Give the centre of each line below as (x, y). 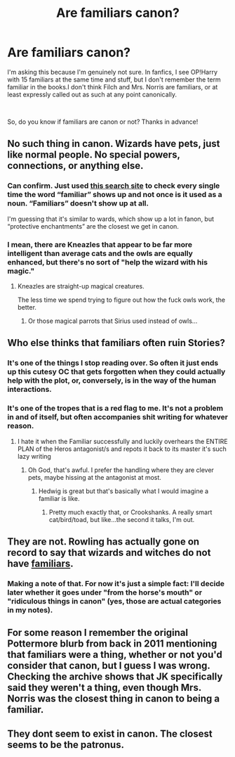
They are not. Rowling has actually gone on (103, 541)
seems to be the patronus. (66, 745)
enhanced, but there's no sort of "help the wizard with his (108, 262)
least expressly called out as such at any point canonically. (92, 94)
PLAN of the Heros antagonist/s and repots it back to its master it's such (122, 449)
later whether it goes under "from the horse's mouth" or (105, 592)
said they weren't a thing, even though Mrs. (105, 688)
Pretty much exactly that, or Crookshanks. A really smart (130, 512)
